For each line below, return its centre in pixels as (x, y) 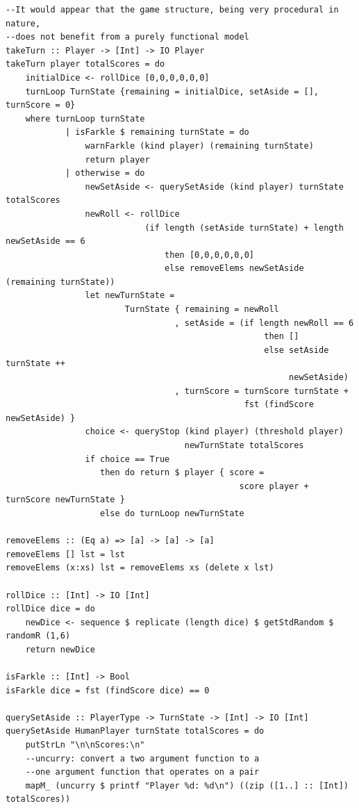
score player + (274, 486)
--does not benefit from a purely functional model (127, 37)
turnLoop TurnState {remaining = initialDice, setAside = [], (172, 91)
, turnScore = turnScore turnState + (261, 391)
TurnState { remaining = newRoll (202, 310)
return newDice (60, 649)
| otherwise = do (105, 173)
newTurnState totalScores (244, 445)
